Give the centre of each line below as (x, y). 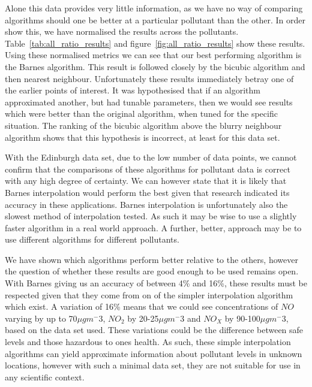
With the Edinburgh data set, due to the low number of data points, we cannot (151, 157)
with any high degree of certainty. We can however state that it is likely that (146, 181)
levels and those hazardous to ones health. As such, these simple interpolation (148, 342)
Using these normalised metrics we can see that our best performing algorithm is (153, 55)
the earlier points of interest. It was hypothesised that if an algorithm (133, 90)
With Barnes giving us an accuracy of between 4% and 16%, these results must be (156, 283)
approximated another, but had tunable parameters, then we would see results (149, 102)
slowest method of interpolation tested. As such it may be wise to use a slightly (151, 216)
